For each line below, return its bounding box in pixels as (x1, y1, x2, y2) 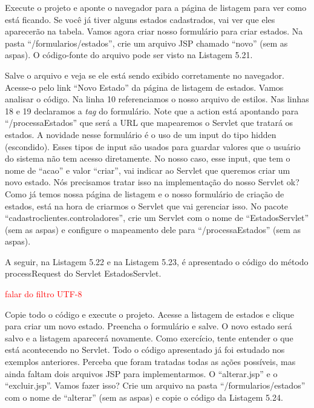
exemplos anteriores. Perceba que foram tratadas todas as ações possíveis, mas (5, 355, 296, 368)
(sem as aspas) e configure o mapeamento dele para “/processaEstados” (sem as (5, 223, 301, 235)
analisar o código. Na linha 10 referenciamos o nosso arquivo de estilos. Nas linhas (5, 93, 309, 105)
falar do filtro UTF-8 (5, 288, 82, 300)
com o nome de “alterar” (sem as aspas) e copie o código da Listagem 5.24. (5, 390, 283, 403)
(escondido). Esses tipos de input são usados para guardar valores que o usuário (5, 140, 301, 153)
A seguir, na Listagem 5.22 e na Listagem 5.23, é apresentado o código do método (5, 255, 309, 268)
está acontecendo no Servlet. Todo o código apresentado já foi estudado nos (5, 343, 285, 356)
